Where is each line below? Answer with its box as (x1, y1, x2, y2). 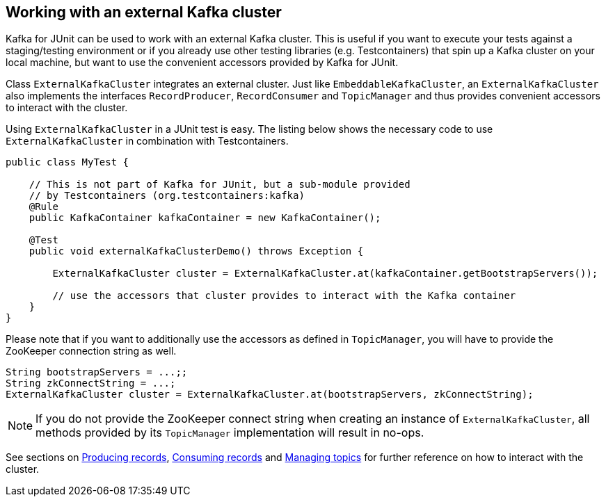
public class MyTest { (6, 156, 129, 168)
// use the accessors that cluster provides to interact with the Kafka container (52, 290, 516, 302)
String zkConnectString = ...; (6, 378, 176, 389)
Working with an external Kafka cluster (6, 3, 282, 21)
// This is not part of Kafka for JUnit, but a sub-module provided (29, 179, 410, 191)
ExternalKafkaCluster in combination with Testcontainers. (6, 135, 289, 147)
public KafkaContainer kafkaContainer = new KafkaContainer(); (29, 212, 381, 224)
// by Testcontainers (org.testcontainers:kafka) (29, 190, 305, 202)
